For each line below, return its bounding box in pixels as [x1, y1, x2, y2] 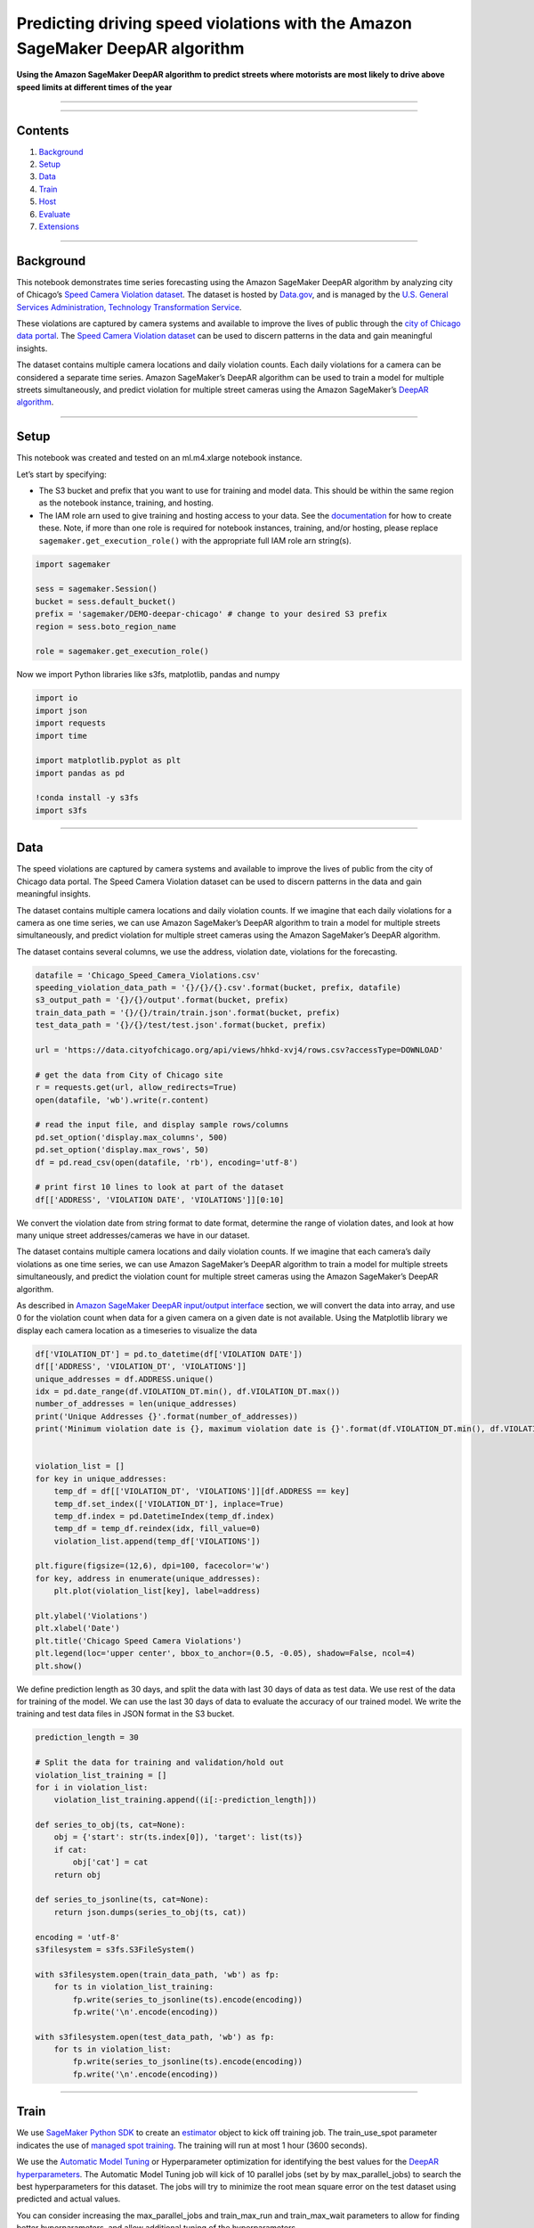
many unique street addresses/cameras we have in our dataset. [16, 1230, 250, 1241]
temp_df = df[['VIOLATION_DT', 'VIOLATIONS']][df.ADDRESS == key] [53, 1487, 351, 1496]
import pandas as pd [35, 767, 125, 778]
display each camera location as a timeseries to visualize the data [16, 1324, 258, 1336]
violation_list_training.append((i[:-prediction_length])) [53, 1795, 318, 1805]
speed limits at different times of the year [16, 81, 173, 93]
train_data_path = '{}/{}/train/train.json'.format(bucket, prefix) [35, 1007, 341, 1018]
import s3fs [35, 805, 88, 815]
